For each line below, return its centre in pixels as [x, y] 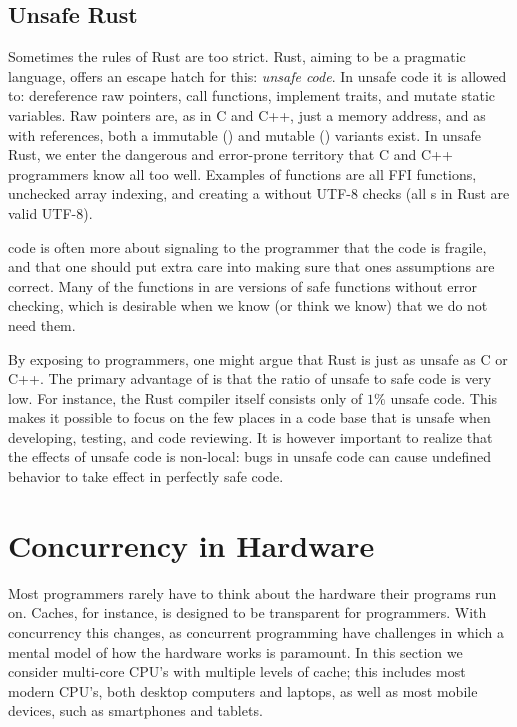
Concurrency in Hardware [191, 544]
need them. [42, 324]
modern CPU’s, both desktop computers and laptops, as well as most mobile [243, 690]
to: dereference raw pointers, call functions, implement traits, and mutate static [251, 95]
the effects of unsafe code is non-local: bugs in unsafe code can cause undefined [250, 456]
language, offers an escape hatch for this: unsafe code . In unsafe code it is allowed [257, 75]
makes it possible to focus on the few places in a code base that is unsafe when [249, 417]
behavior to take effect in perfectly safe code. [146, 476]
